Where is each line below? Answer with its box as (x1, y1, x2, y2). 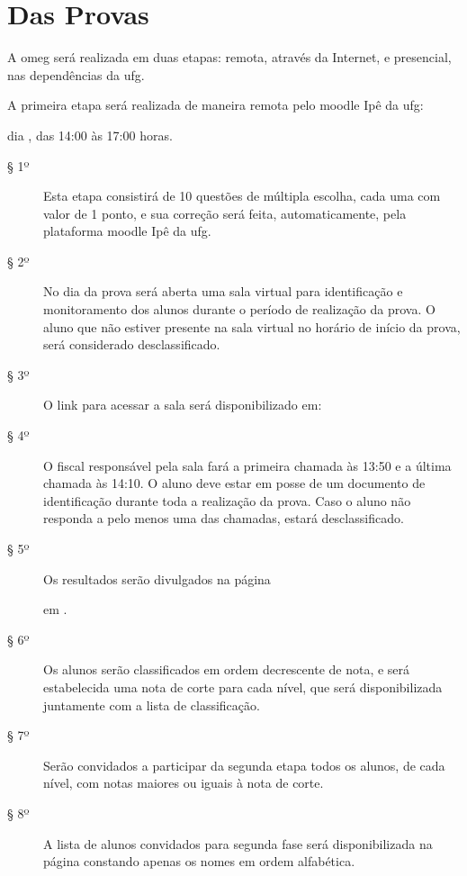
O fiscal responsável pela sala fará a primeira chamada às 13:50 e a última (43, 456, 452, 474)
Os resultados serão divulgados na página (43, 569, 271, 588)
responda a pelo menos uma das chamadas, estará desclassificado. (43, 509, 404, 528)
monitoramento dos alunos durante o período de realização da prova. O (43, 300, 436, 319)
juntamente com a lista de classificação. (43, 695, 260, 714)
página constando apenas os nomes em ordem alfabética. (43, 852, 355, 871)
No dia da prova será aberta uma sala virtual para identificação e (43, 282, 403, 301)
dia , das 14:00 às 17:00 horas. (7, 125, 173, 144)
